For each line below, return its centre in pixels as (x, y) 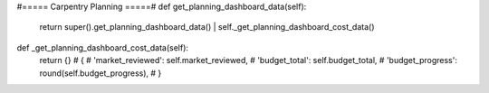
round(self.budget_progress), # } (101, 73)
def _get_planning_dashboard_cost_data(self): (103, 47)
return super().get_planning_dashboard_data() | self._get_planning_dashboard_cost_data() (207, 27)
